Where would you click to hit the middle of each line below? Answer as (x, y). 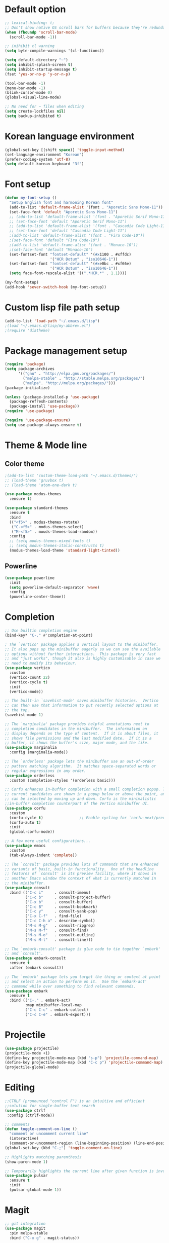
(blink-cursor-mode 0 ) (29, 93)
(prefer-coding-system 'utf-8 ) (38, 159)
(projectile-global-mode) (32, 1067)
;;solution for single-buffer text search (50, 1106)
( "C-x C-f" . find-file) (53, 916)
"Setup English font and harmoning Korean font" (61, 203)
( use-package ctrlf (25, 1110)
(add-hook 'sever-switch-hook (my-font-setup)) (56, 287)
